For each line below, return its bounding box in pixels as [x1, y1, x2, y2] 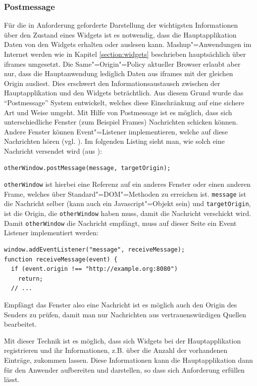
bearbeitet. [4, 319, 37, 329]
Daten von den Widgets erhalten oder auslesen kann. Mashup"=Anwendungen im [4, 39, 252, 49]
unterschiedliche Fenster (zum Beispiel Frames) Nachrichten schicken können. [4, 117, 238, 127]
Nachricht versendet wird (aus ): [4, 145, 102, 156]
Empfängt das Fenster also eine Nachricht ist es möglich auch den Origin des [4, 299, 237, 309]
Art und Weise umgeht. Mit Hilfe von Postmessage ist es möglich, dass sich [4, 107, 232, 117]
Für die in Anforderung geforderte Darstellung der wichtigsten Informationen [4, 20, 238, 30]
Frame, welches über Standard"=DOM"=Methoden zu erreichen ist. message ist [4, 188, 247, 199]
